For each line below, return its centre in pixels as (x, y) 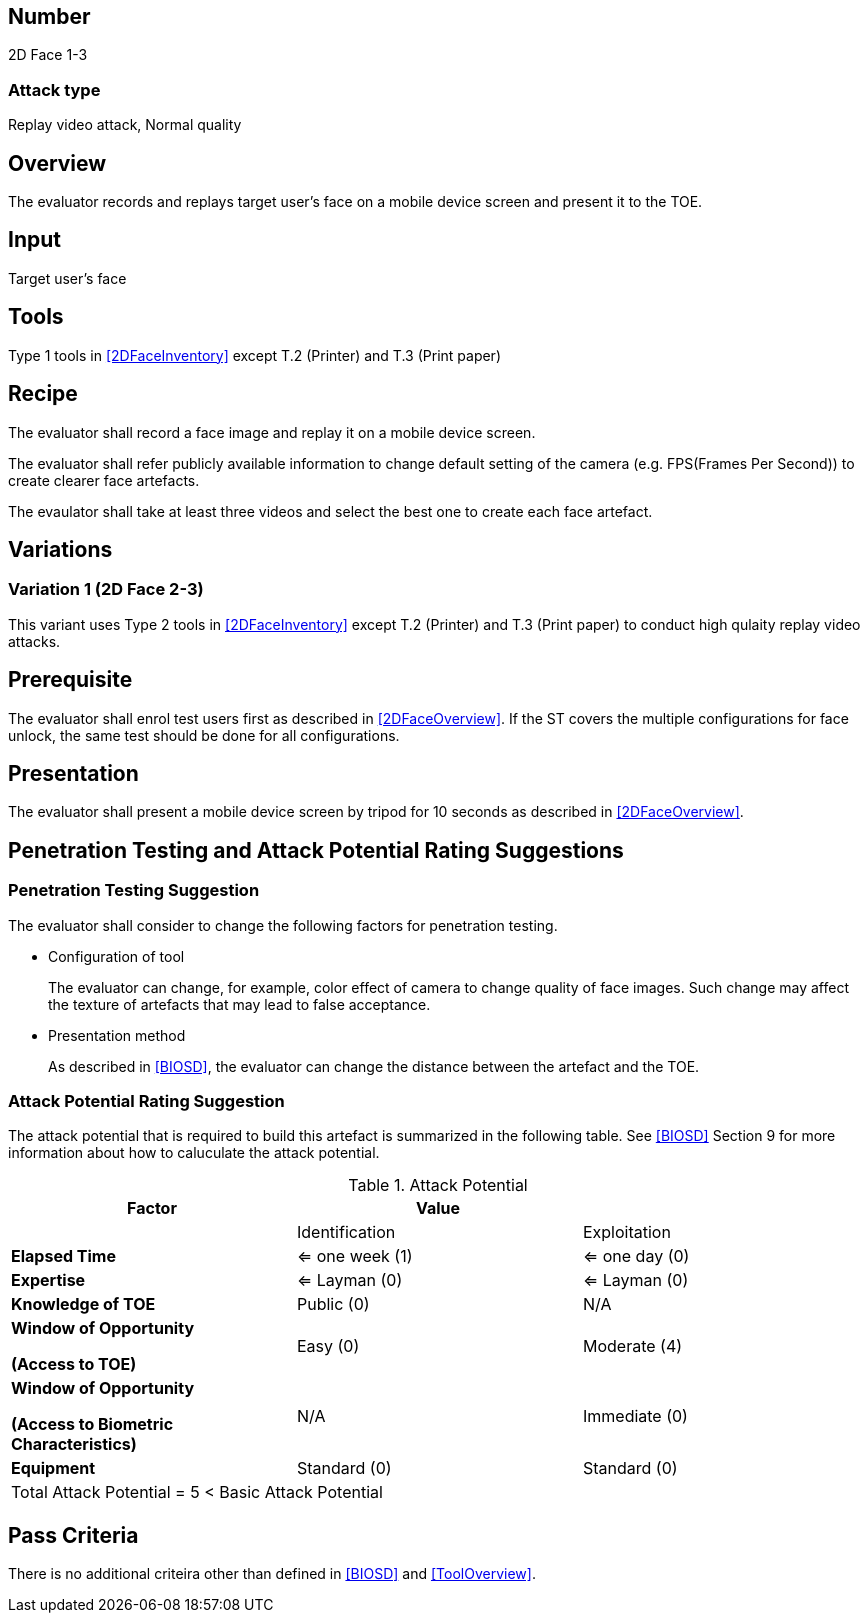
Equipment (53, 1468)
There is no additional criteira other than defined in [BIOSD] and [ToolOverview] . (272, 1574)
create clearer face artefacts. (104, 480)
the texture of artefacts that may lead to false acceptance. (239, 1004)
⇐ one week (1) (354, 1256)
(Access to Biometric (92, 1424)
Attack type (54, 89)
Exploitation (626, 1232)
